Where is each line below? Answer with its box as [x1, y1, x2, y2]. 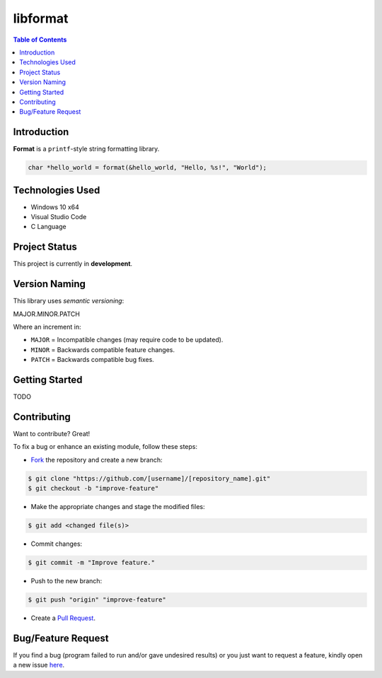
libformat [13, 11, 69, 26]
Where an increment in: [13, 322, 81, 332]
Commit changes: [30, 539, 83, 548]
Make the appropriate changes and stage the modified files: [30, 503, 205, 511]
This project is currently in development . [13, 259, 133, 268]
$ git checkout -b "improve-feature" [28, 484, 159, 493]
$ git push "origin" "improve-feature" [28, 596, 166, 604]
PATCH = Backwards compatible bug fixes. [30, 356, 155, 364]
